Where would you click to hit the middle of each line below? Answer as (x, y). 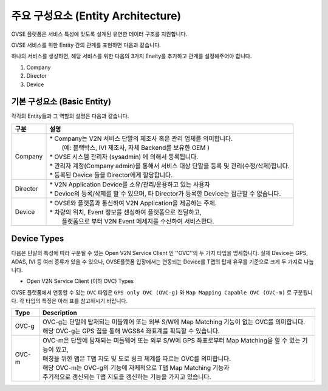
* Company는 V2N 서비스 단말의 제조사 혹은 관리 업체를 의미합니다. (141, 138)
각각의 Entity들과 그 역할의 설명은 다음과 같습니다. (70, 116)
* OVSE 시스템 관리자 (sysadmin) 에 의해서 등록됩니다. (124, 157)
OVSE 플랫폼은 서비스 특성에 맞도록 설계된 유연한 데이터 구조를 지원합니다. (99, 34)
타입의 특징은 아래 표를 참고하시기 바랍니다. (77, 301)
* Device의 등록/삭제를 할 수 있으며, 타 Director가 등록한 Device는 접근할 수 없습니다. (165, 193)
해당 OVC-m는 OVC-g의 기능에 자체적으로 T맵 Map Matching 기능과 (136, 367)
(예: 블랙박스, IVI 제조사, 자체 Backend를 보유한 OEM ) (135, 148)
